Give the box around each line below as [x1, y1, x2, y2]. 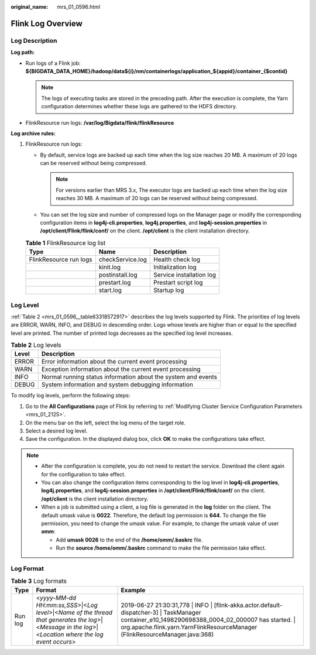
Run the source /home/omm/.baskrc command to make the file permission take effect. [56, 544, 266, 551]
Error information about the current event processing [41, 358, 187, 366]
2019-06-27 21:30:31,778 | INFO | [121, 601, 213, 609]
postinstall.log [98, 271, 138, 279]
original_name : [11, 4, 49, 10]
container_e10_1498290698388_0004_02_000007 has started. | [121, 615, 296, 623]
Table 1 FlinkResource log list [25, 239, 106, 247]
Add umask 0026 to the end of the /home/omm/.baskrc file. [56, 536, 203, 543]
